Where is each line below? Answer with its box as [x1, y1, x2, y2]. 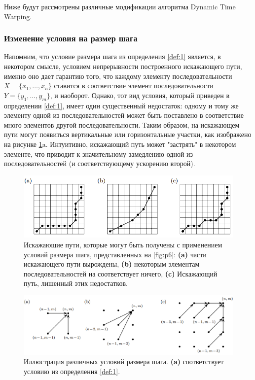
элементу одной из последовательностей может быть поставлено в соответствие [4, 110, 244, 120]
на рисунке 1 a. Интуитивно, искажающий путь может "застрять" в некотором [4, 138, 236, 149]
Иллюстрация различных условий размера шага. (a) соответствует [24, 356, 224, 367]
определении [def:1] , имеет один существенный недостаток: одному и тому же [4, 100, 239, 110]
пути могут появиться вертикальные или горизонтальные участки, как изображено [4, 129, 252, 139]
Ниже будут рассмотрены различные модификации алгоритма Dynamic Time [4, 1, 236, 11]
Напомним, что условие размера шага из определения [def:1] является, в [4, 51, 221, 62]
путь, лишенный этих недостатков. [24, 278, 128, 288]
